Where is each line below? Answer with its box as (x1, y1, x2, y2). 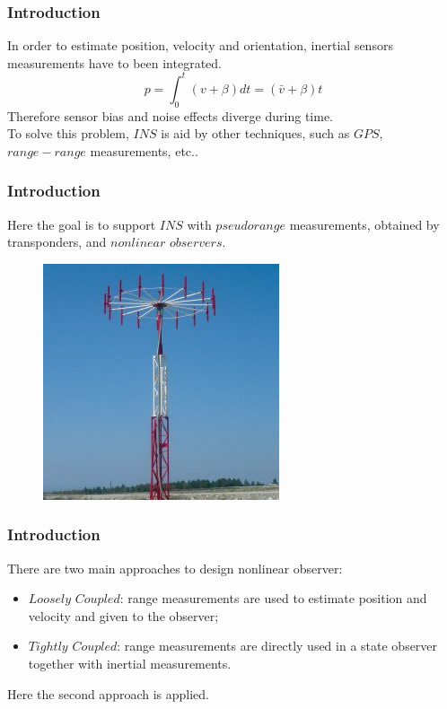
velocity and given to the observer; (28, 606, 219, 625)
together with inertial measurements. (28, 654, 232, 673)
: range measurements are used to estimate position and (119, 589, 427, 608)
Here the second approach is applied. (7, 684, 210, 703)
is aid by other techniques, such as (161, 124, 350, 143)
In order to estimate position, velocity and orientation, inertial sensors (7, 36, 393, 55)
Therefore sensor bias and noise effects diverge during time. (7, 106, 333, 125)
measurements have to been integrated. (7, 53, 222, 72)
